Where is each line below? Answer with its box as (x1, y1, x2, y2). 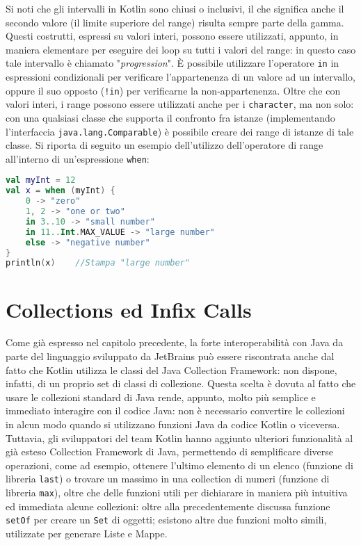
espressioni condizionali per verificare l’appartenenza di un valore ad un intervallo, (6, 70, 355, 84)
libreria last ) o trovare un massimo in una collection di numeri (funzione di (6, 471, 330, 486)
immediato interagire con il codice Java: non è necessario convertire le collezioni (6, 403, 345, 418)
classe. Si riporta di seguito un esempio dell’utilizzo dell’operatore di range (6, 138, 323, 152)
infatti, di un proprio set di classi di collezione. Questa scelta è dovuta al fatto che (6, 376, 356, 391)
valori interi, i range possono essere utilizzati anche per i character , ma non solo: (6, 97, 354, 111)
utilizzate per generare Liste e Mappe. (6, 526, 168, 540)
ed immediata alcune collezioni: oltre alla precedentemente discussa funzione (6, 498, 330, 513)
